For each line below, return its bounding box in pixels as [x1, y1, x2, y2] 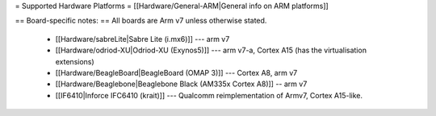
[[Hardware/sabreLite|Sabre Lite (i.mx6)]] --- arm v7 [55, 34, 230, 43]
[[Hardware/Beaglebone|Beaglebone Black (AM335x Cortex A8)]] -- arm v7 [55, 79, 308, 89]
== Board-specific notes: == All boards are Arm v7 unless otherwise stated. [15, 16, 267, 26]
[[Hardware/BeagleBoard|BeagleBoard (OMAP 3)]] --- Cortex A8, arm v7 [55, 68, 298, 77]
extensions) [55, 56, 94, 66]
